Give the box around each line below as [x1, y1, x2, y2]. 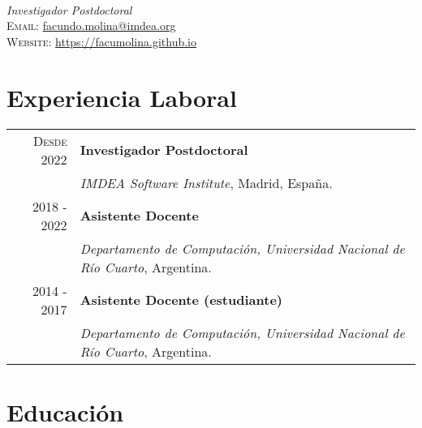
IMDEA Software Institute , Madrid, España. [80, 173, 333, 192]
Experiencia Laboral [6, 80, 237, 113]
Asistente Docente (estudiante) [80, 290, 282, 309]
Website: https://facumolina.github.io [6, 32, 197, 49]
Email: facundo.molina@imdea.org [6, 17, 176, 34]
